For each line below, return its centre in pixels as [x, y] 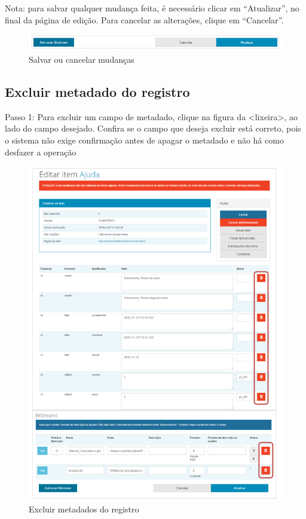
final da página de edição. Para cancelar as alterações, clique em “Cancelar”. [144, 19]
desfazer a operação [41, 152]
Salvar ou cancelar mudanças [82, 59]
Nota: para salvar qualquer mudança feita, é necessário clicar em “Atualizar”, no [152, 8]
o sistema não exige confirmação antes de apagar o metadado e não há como [144, 140]
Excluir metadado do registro [97, 91]
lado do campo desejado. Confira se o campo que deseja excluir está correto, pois [153, 128]
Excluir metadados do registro [84, 509]
